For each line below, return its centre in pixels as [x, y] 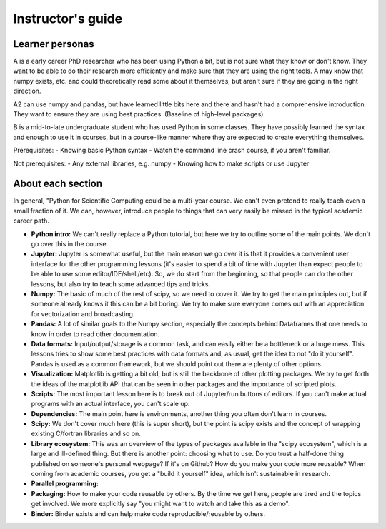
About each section [58, 184]
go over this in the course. [70, 244]
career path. [31, 221]
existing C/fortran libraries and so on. [86, 434]
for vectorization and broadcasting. [83, 313]
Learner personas [54, 44]
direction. [27, 91]
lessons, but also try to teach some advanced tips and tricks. [121, 284]
